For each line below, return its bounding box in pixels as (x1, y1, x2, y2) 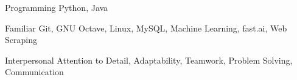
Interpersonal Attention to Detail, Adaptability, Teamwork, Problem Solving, (5, 53, 293, 66)
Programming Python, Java (5, 1, 108, 13)
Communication (5, 65, 64, 78)
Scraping (5, 33, 37, 46)
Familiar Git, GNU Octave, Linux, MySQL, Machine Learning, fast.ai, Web (5, 21, 287, 34)
